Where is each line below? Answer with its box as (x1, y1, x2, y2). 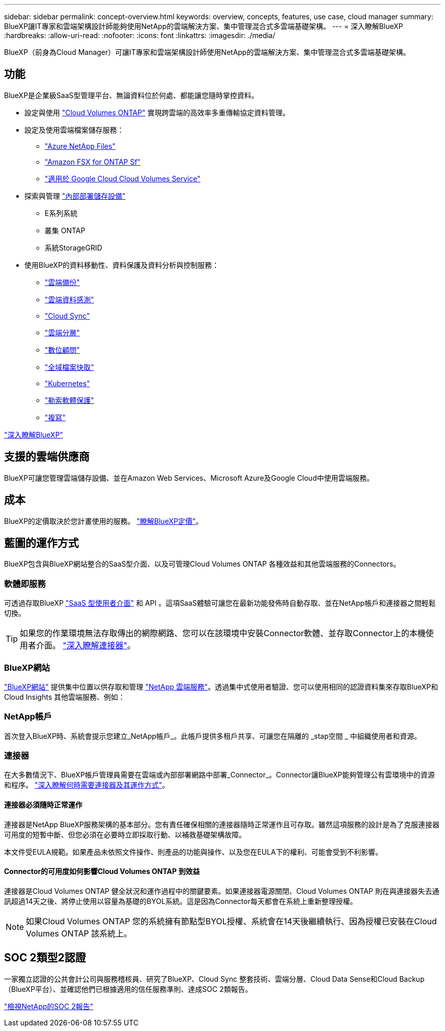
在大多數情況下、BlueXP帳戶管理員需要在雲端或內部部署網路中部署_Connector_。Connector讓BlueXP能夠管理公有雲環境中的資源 (4, 770, 435, 779)
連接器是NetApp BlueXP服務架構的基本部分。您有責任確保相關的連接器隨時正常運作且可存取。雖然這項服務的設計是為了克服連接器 (4, 820, 440, 829)
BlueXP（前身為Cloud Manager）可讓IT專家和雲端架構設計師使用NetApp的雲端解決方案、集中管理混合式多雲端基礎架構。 (4, 48, 410, 56)
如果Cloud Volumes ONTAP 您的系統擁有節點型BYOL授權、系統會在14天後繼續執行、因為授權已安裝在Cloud (26, 916, 437, 926)
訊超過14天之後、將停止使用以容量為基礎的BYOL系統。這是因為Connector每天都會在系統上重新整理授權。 (4, 896, 357, 905)
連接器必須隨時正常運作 (4, 800, 82, 809)
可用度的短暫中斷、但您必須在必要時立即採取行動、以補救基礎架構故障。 (4, 830, 246, 839)
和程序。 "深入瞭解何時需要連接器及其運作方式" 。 (4, 780, 169, 790)
